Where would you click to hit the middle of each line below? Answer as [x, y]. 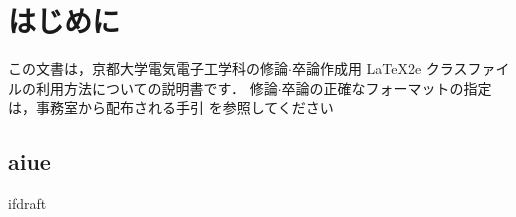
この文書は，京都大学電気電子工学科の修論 [148, 68]
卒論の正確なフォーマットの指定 [386, 87]
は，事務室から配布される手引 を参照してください [171, 107]
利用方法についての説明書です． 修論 [156, 87]
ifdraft [27, 203]
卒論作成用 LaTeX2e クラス [379, 68]
